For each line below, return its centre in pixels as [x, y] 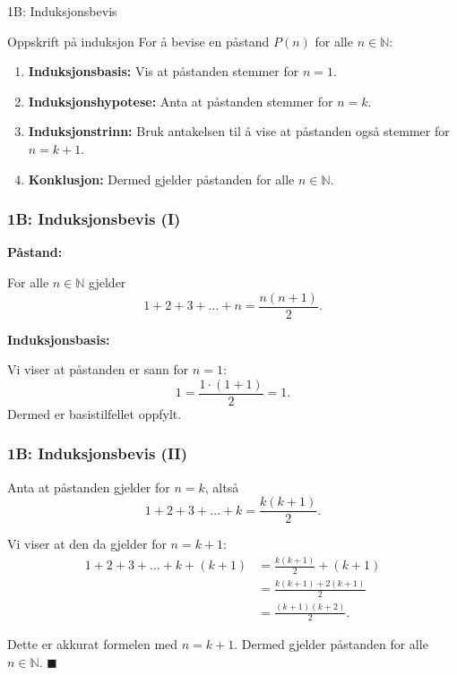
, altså [222, 487]
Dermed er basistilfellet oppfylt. [95, 413]
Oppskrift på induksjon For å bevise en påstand [138, 41]
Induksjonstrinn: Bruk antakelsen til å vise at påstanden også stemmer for [239, 131]
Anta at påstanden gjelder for [89, 487]
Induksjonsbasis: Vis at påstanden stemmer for [164, 71]
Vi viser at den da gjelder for [87, 544]
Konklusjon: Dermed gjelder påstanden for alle [161, 179]
